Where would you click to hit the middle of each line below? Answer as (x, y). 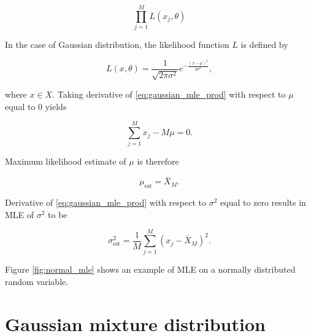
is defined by (264, 45)
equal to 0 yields (36, 106)
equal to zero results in (263, 202)
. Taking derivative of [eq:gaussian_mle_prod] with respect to (169, 94)
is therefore (158, 161)
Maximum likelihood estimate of (66, 161)
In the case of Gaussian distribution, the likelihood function (117, 45)
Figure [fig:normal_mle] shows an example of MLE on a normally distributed (150, 269)
